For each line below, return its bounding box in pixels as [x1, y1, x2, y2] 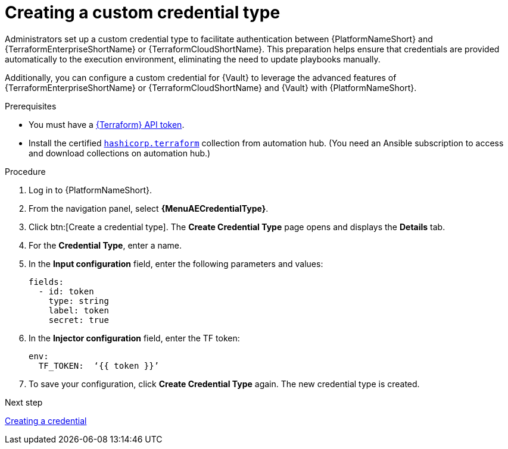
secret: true [48, 315, 109, 325]
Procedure [5, 166, 46, 177]
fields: [29, 277, 64, 287]
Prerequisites [5, 101, 57, 111]
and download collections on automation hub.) [29, 147, 211, 158]
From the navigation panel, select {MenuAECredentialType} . [29, 203, 269, 213]
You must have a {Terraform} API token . [29, 119, 185, 130]
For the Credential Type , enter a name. [29, 240, 182, 250]
